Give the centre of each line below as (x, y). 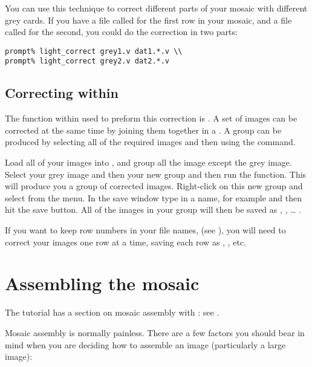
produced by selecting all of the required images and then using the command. (150, 142)
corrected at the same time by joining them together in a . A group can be (143, 130)
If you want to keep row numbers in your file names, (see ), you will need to (145, 230)
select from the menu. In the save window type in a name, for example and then (153, 197)
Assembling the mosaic (102, 283)
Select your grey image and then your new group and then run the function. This (156, 174)
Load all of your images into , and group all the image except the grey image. (148, 162)
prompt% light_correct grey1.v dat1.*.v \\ (94, 51)
